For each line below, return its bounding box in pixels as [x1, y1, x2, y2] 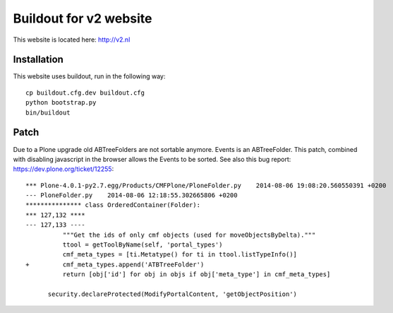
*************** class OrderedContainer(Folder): [25, 201, 201, 209]
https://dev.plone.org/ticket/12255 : [13, 165, 114, 173]
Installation [13, 54, 64, 66]
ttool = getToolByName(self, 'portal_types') [62, 241, 223, 249]
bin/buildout [25, 108, 71, 117]
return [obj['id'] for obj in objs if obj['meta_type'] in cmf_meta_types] [62, 271, 331, 278]
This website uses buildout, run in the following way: [13, 72, 166, 81]
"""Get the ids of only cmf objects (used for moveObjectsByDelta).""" [62, 230, 316, 239]
